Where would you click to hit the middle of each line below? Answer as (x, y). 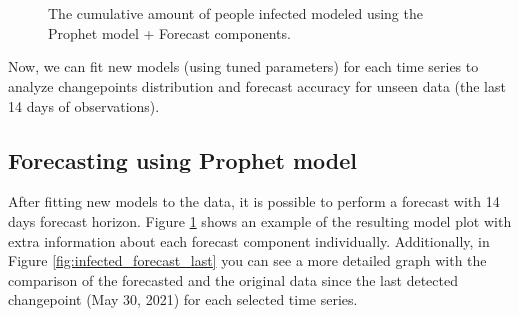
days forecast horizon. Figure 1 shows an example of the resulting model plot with (260, 220)
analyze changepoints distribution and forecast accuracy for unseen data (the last (257, 85)
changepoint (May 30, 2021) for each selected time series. (183, 299)
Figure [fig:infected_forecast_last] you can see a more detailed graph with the (247, 260)
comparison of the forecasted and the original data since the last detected (233, 279)
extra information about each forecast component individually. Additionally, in (249, 240)
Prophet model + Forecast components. (169, 32)
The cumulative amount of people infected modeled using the (235, 13)
